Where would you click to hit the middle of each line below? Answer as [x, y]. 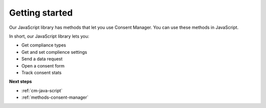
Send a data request [42, 59]
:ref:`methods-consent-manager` [55, 97]
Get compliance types [44, 45]
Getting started [41, 13]
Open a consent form [43, 65]
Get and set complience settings [54, 52]
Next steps [20, 82]
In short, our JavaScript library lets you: [49, 36]
